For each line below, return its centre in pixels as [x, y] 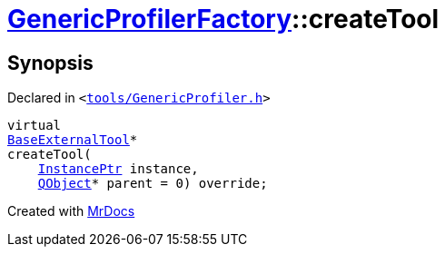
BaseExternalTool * [73, 140]
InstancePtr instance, [118, 169]
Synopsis [50, 63]
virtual [35, 126]
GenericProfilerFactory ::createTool [223, 19]
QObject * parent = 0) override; [153, 184]
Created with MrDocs [71, 211]
